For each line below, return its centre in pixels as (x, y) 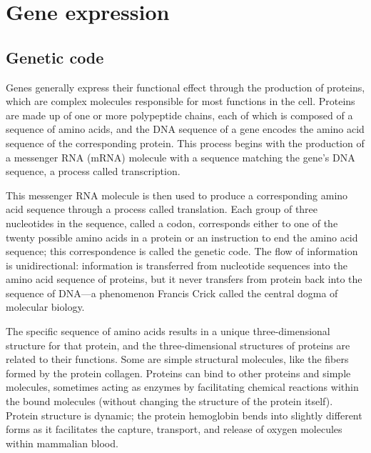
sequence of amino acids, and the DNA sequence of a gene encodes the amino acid (185, 129)
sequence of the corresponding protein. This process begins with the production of (185, 143)
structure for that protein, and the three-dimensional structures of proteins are (178, 345)
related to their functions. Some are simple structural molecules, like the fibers (177, 359)
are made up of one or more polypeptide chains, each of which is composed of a (179, 115)
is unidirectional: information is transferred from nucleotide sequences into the (177, 265)
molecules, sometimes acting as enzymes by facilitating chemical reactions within (182, 387)
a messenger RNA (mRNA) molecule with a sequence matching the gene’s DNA (181, 157)
